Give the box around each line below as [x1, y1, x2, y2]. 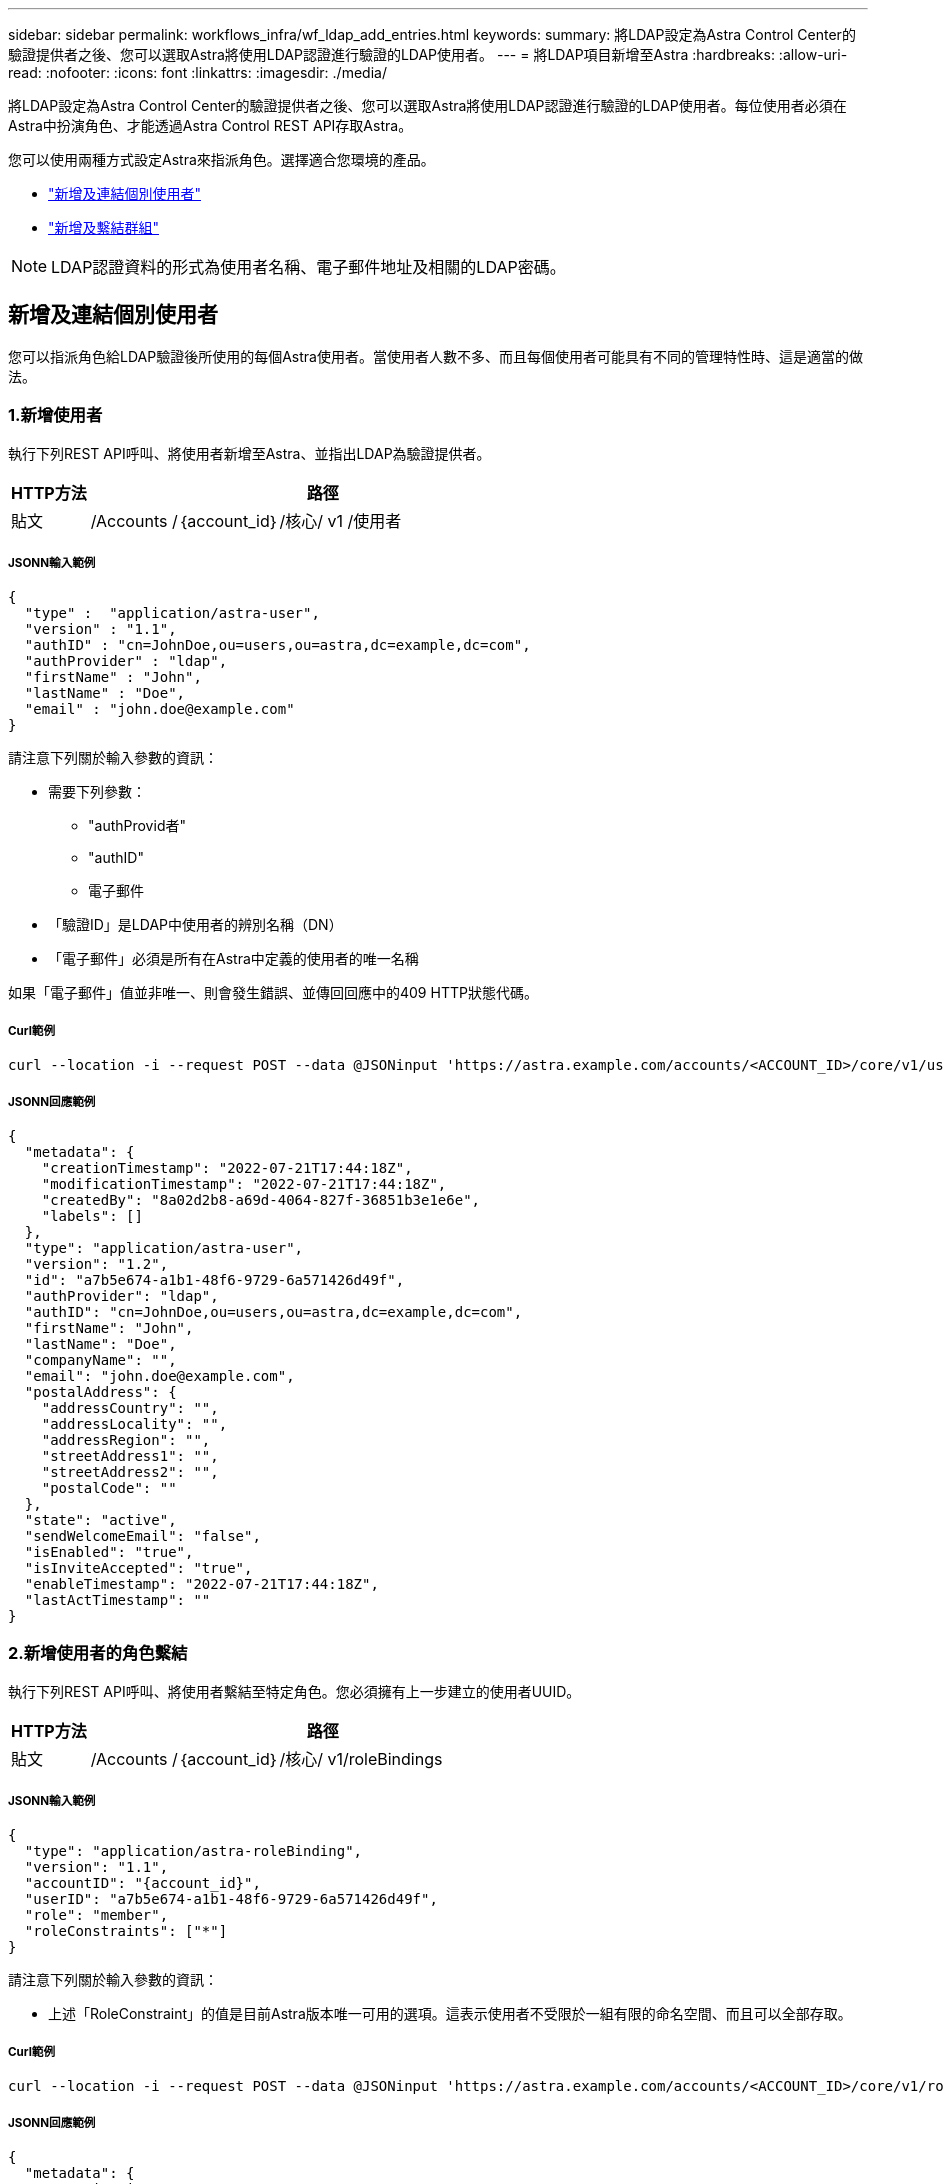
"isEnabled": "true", [24, 1543, 194, 1560]
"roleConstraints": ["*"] [24, 1923, 228, 1940]
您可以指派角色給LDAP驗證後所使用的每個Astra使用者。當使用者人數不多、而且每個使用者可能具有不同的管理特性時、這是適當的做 [8, 347, 863, 365]
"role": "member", [24, 1907, 169, 1924]
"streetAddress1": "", [41, 1447, 219, 1464]
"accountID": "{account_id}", [24, 1875, 261, 1892]
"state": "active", [24, 1511, 177, 1528]
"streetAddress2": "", [41, 1463, 219, 1480]
